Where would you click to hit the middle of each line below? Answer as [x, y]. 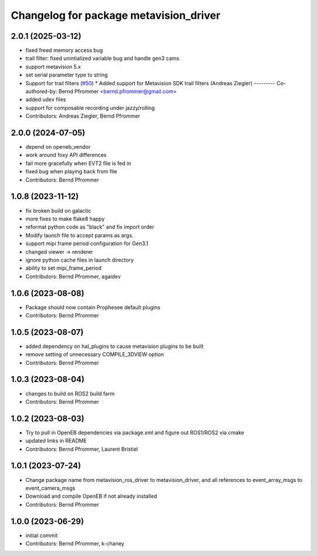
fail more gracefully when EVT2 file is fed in [78, 163]
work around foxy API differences [66, 155]
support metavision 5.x [53, 66]
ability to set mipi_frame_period [64, 268]
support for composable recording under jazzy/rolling [90, 108]
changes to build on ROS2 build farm [70, 393]
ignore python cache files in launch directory [80, 260]
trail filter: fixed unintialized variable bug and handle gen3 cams [102, 58]
